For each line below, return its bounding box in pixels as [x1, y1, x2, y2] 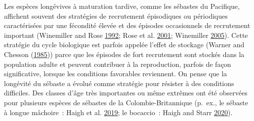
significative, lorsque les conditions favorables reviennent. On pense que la [4, 68, 227, 79]
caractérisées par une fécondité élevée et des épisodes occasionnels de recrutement [4, 20, 251, 30]
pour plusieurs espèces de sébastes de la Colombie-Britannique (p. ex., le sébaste [4, 97, 248, 107]
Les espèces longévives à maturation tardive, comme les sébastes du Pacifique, [4, 1, 240, 11]
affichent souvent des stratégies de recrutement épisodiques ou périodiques [4, 10, 228, 21]
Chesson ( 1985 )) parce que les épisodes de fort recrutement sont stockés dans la [4, 49, 245, 59]
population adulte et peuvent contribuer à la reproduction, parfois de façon [4, 59, 231, 69]
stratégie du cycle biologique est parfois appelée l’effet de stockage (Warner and [4, 39, 245, 50]
